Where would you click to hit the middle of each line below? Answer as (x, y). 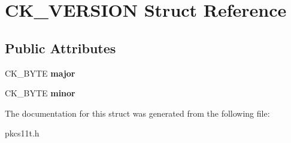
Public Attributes (60, 48)
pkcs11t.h (22, 133)
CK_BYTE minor (40, 93)
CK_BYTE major (40, 73)
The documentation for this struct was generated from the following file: (137, 113)
